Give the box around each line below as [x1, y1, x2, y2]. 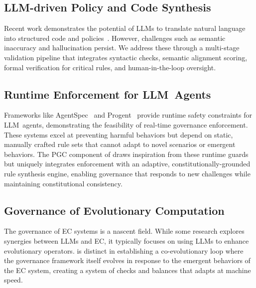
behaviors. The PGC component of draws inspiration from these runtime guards [4, 148, 249, 159]
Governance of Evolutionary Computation [4, 202, 225, 218]
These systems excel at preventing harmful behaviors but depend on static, [4, 129, 233, 140]
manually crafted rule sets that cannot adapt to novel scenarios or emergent [4, 139, 236, 149]
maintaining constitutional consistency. [4, 178, 123, 188]
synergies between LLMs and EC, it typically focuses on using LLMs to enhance [4, 235, 249, 246]
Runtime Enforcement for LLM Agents [4, 86, 211, 102]
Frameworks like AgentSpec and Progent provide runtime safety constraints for [4, 110, 252, 120]
